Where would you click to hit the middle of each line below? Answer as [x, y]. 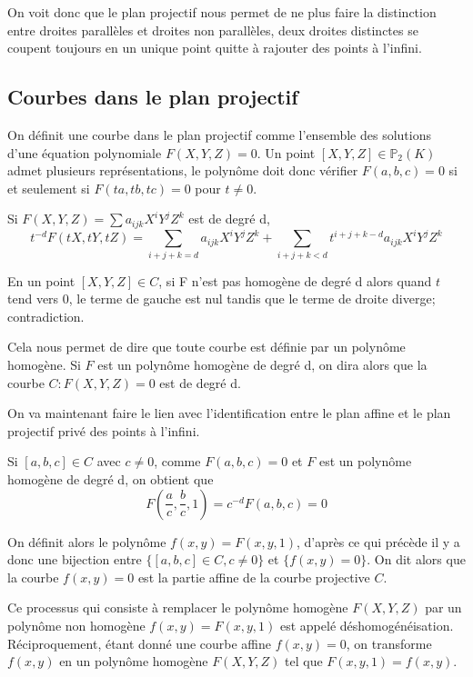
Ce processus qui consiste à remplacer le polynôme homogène [178, 607]
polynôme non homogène [76, 625]
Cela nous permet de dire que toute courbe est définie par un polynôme [206, 347]
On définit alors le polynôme [87, 541]
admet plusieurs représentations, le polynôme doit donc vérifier [183, 170]
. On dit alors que [416, 559]
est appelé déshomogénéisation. [367, 625]
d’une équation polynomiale [85, 152]
